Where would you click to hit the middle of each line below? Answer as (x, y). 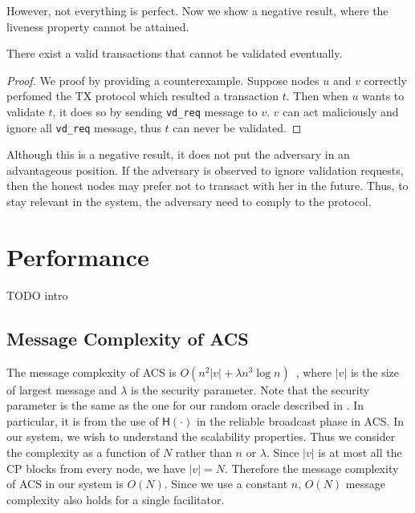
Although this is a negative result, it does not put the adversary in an (178, 154)
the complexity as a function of (83, 452)
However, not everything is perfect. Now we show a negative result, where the (197, 10)
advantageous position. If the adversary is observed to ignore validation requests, (205, 170)
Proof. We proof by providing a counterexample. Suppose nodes (163, 80)
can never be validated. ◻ (237, 127)
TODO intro (37, 295)
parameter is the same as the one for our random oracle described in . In (185, 405)
